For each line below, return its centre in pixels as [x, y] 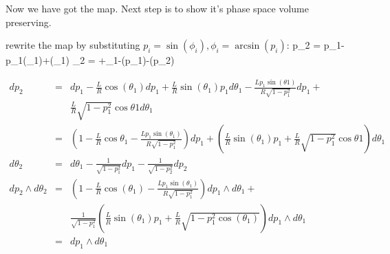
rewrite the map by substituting [73, 45]
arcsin [247, 46]
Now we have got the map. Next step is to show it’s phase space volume [157, 8]
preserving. [29, 22]
